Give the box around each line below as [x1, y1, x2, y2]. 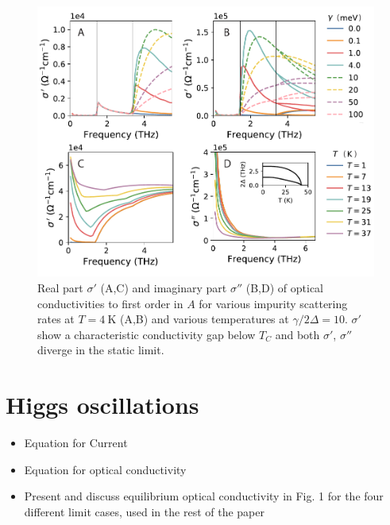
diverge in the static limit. [37, 342, 164, 358]
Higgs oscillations [6, 388, 199, 421]
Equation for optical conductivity [24, 461, 187, 477]
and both [275, 326, 320, 342]
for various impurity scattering [199, 295, 348, 311]
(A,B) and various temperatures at [119, 311, 289, 327]
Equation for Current [24, 434, 128, 451]
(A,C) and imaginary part [100, 279, 227, 295]
